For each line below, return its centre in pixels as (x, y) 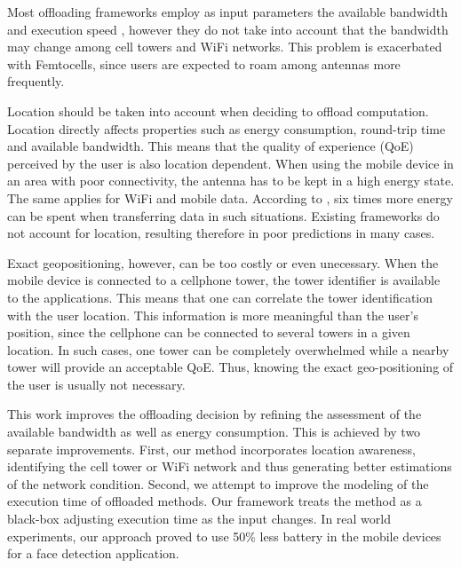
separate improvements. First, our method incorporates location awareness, (211, 449)
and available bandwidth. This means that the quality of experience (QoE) (211, 146)
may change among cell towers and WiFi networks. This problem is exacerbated (225, 47)
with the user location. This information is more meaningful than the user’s (213, 315)
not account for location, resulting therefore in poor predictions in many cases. (221, 233)
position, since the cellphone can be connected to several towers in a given (209, 332)
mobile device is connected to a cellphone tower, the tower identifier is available (224, 280)
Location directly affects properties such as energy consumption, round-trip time (227, 128)
